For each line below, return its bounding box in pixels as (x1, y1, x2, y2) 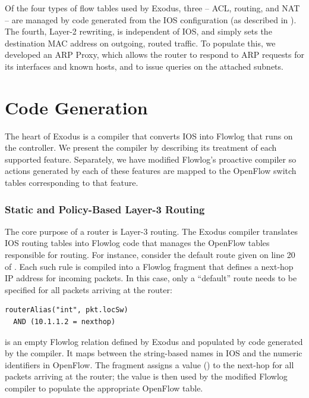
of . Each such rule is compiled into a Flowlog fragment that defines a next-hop (5, 260, 294, 272)
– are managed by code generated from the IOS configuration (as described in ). (5, 13, 297, 26)
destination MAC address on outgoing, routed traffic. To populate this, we (5, 36, 276, 49)
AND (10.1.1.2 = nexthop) (13, 318, 116, 327)
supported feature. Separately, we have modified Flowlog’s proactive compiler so (5, 153, 297, 165)
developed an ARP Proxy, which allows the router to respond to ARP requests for (5, 48, 304, 61)
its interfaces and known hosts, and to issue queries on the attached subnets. (5, 60, 283, 72)
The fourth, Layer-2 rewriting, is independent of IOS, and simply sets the (5, 25, 272, 38)
